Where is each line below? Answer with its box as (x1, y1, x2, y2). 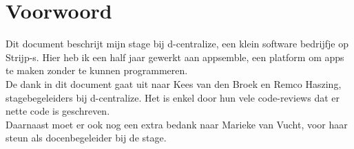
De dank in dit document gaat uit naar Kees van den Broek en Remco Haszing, (6, 76, 342, 91)
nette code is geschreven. (6, 104, 110, 118)
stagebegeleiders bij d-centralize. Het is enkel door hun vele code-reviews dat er (6, 90, 340, 104)
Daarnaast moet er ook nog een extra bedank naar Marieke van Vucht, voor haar (6, 117, 348, 131)
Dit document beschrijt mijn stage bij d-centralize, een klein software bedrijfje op (6, 36, 348, 51)
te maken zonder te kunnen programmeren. (6, 63, 188, 78)
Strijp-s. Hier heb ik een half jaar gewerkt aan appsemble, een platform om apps (6, 49, 344, 64)
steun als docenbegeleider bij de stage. (6, 130, 167, 145)
